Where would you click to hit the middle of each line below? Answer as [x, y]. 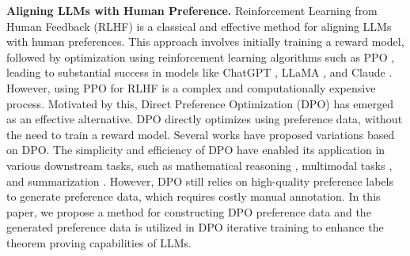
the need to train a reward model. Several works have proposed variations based [201, 134]
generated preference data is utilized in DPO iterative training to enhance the [195, 227]
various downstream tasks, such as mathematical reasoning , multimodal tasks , [199, 165]
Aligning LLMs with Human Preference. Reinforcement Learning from [192, 10]
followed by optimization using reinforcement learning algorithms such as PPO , [201, 56]
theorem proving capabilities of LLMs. [99, 242]
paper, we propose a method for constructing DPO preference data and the [189, 211]
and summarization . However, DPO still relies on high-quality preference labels [200, 181]
